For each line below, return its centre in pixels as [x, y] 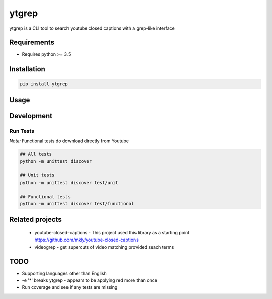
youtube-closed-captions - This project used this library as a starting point [112, 232]
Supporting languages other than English [64, 273]
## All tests [36, 154]
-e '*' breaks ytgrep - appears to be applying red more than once [89, 280]
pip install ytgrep [44, 84]
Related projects [36, 220]
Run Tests [22, 131]
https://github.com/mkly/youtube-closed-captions [86, 240]
